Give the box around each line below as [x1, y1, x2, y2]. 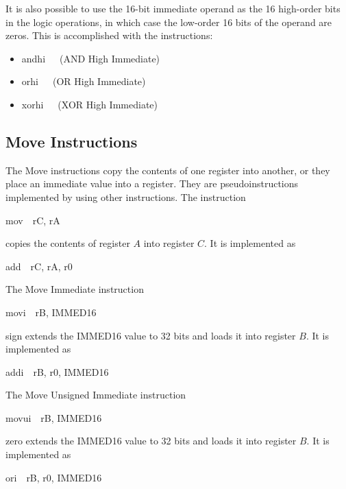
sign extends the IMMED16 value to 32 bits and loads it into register [5, 328, 296, 342]
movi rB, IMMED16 [5, 305, 97, 319]
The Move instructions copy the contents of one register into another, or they [5, 163, 330, 177]
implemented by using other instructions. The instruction [5, 189, 246, 204]
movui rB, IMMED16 [5, 410, 102, 425]
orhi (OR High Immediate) [21, 74, 146, 88]
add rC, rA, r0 [5, 259, 73, 273]
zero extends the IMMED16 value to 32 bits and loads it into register [5, 433, 297, 448]
